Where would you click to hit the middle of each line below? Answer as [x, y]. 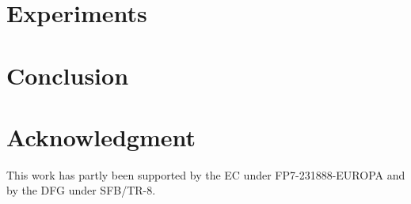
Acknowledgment [101, 136]
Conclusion [68, 75]
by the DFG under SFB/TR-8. [81, 190]
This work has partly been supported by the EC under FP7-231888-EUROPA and [206, 174]
